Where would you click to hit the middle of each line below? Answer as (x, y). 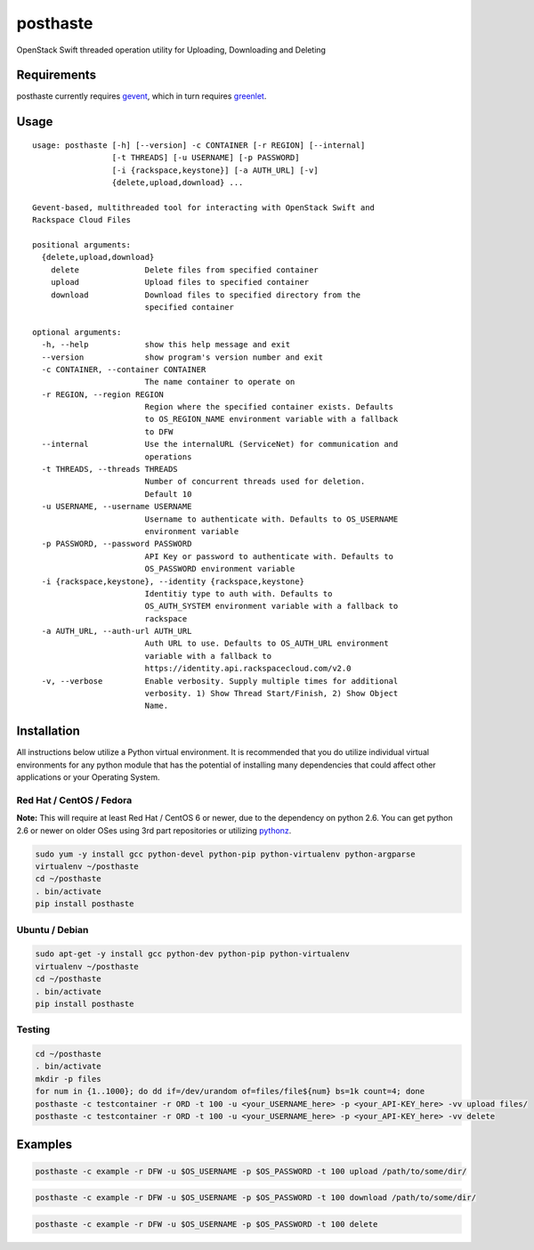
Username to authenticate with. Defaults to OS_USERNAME (271, 519)
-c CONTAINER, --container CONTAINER (124, 369)
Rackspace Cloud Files (82, 220)
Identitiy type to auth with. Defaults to (239, 593)
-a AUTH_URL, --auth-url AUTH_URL (117, 631)
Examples (44, 1144)
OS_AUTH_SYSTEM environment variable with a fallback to (271, 606)
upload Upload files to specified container (180, 282)
